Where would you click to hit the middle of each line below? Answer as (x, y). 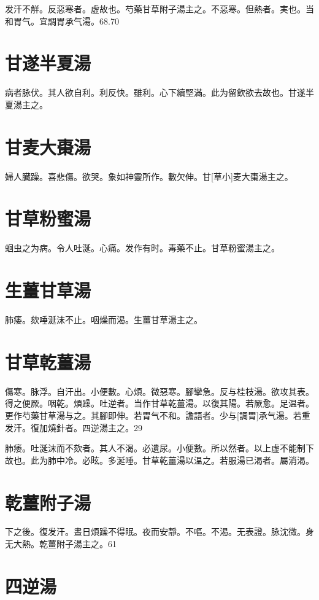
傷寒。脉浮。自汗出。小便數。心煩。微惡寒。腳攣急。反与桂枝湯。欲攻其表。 (159, 391)
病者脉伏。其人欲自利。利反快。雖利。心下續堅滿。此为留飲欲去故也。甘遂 (155, 92)
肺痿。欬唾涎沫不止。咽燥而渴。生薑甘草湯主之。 (104, 320)
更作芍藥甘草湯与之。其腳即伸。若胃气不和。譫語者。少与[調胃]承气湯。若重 (158, 415)
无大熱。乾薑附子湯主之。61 (61, 544)
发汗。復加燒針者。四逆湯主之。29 (74, 427)
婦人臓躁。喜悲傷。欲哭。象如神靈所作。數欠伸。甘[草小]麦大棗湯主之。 (149, 176)
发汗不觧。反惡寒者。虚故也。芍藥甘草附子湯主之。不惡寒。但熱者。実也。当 (159, 9)
